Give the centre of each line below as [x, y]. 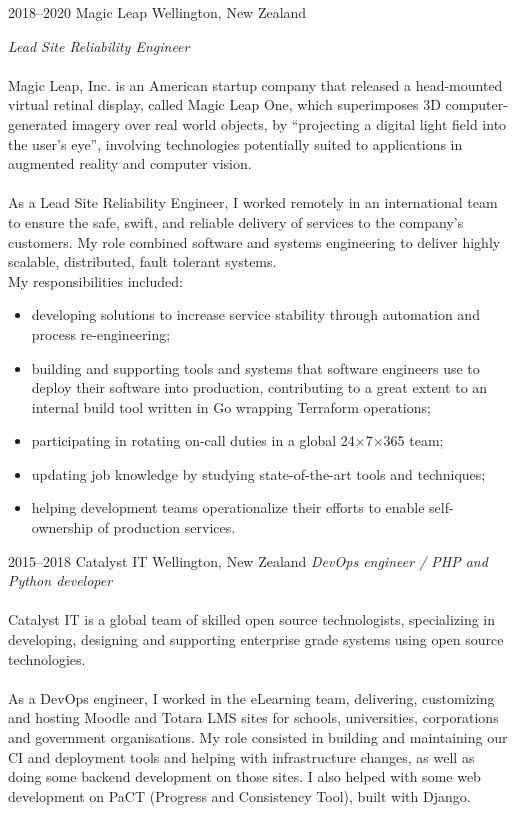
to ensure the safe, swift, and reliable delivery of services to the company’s [236, 221]
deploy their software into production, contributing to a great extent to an [259, 387]
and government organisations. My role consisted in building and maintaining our [258, 737]
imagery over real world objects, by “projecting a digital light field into [289, 123]
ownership [62, 527]
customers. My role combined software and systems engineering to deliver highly [254, 241]
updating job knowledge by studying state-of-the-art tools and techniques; [258, 473]
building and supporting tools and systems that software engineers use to [255, 367]
